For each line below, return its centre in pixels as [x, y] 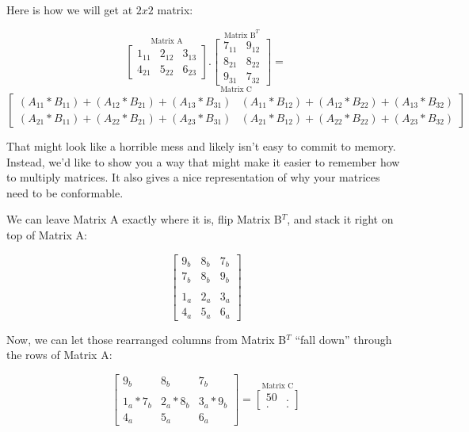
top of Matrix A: [47, 235]
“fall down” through [343, 339]
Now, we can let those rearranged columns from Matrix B [147, 339]
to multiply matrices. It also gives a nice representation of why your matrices [193, 177]
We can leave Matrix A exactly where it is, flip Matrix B [144, 219]
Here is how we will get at [70, 10]
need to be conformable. [65, 192]
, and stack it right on [340, 219]
